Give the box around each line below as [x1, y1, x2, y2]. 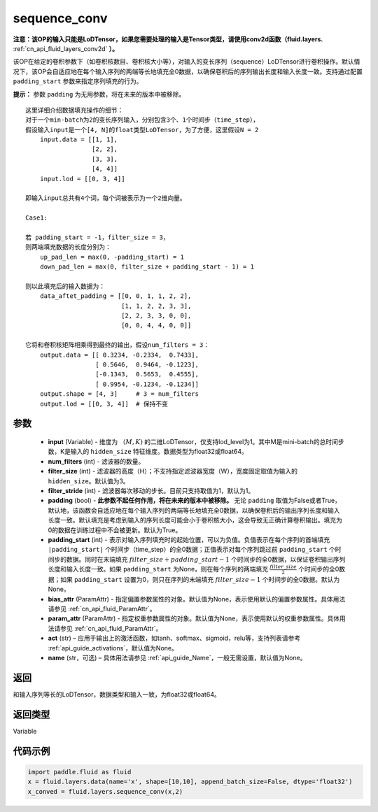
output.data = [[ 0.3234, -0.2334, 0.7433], [39, 350, 199, 359]
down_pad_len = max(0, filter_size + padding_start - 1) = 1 [39, 263, 255, 271]
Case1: [25, 214, 48, 222]
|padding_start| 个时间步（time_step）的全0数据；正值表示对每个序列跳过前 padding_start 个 [48, 546, 336, 554]
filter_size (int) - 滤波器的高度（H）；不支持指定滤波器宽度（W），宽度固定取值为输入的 [48, 467, 297, 476]
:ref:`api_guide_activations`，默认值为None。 [48, 643, 178, 652]
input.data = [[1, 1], [39, 136, 118, 143]
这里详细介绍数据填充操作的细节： [25, 106, 124, 114]
